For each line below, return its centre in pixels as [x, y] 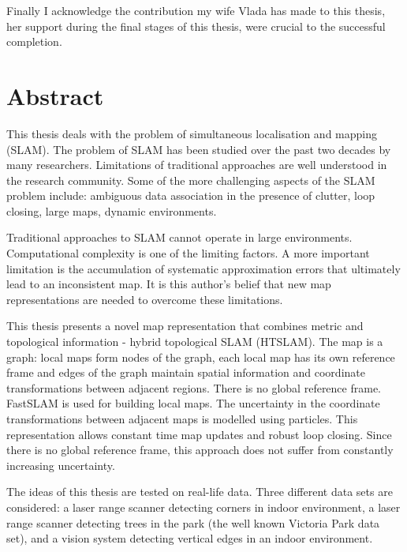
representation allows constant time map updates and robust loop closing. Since [199, 434]
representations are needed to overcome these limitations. [145, 299]
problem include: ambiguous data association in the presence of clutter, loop [191, 195]
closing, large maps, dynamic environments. [112, 210]
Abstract [55, 95]
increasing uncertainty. [61, 465]
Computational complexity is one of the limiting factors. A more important [188, 253]
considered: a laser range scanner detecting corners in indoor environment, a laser [203, 507]
